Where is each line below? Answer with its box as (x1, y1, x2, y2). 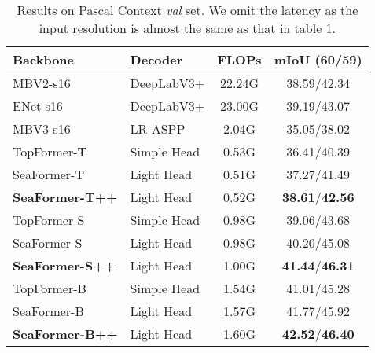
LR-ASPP (130, 120, 186, 138)
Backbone (13, 50, 75, 68)
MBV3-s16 (13, 120, 71, 138)
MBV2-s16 (13, 74, 71, 92)
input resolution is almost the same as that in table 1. (39, 19, 336, 37)
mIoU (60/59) (274, 50, 362, 68)
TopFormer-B (13, 279, 86, 297)
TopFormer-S (13, 211, 85, 229)
